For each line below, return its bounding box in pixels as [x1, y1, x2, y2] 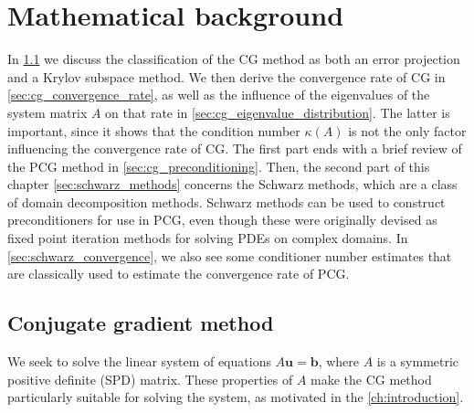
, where [318, 352, 360, 371]
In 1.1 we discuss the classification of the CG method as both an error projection [7, 49, 460, 69]
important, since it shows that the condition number [7, 121, 300, 140]
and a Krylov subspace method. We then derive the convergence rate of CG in [7, 67, 446, 86]
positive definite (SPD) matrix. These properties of [7, 369, 293, 388]
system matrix [7, 102, 88, 122]
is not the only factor [348, 121, 467, 140]
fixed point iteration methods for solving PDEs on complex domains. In [7, 228, 408, 248]
